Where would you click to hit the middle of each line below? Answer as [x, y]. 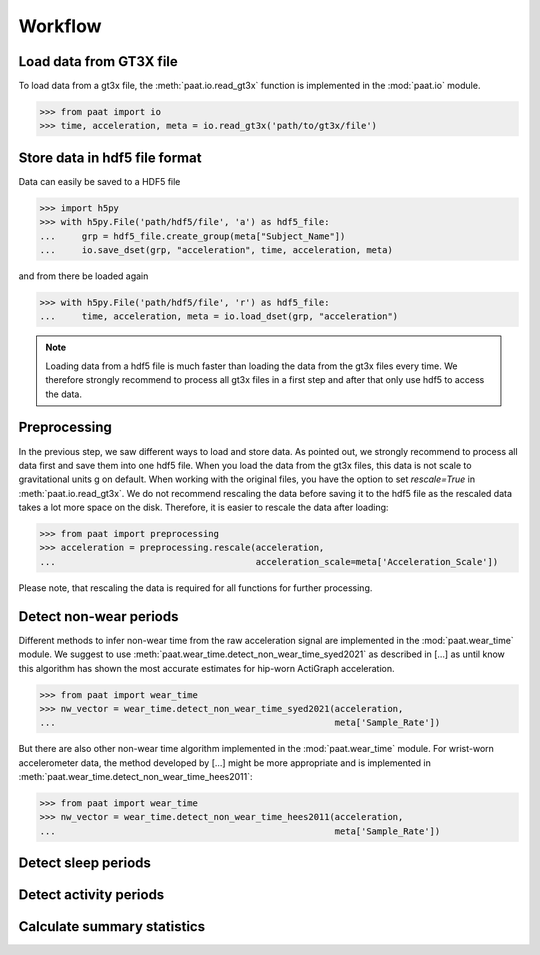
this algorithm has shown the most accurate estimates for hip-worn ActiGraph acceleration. [206, 668]
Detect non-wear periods [98, 616]
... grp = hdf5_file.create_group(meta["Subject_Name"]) [192, 236]
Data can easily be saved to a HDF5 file [99, 181]
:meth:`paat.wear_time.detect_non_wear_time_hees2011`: [136, 777]
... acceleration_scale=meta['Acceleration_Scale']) [269, 561]
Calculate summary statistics [111, 926]
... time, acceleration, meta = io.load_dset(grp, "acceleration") [219, 316]
